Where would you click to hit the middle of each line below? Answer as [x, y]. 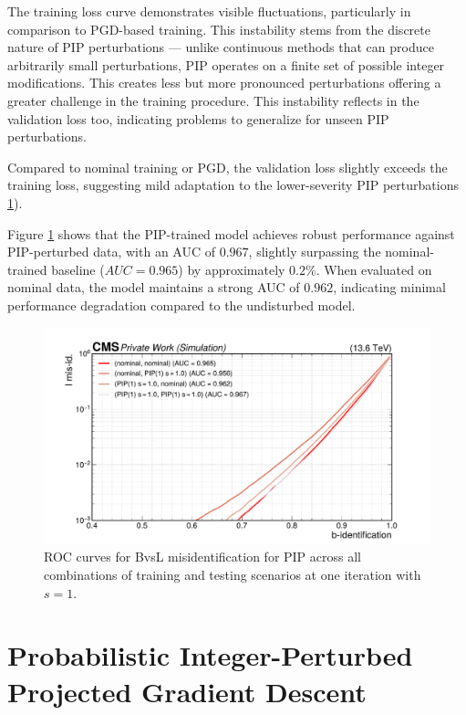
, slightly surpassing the [315, 252]
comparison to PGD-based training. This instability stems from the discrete [219, 29]
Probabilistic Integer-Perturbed [210, 655]
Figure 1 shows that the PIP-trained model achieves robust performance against [231, 233]
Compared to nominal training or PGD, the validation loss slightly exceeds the [228, 167]
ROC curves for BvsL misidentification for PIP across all [202, 557]
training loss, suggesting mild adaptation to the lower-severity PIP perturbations [233, 185]
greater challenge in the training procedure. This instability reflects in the [213, 100]
